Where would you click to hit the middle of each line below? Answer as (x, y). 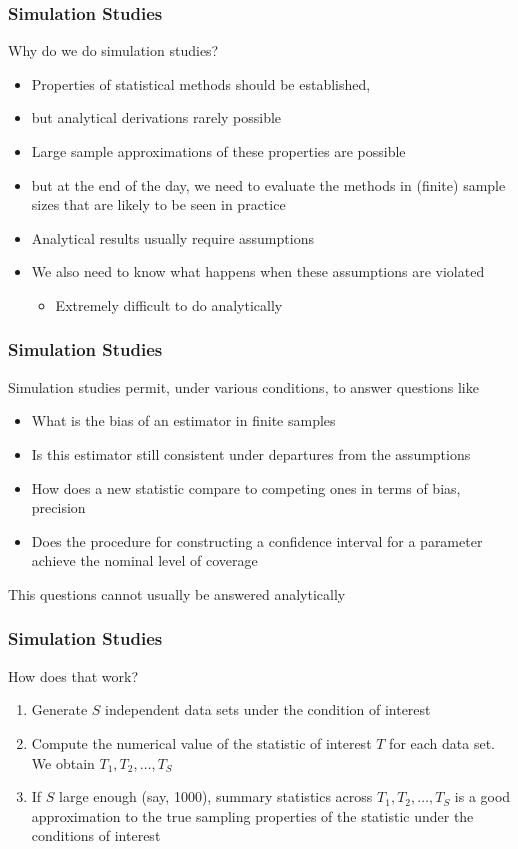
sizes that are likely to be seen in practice (158, 204)
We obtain (63, 762)
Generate (59, 709)
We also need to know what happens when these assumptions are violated (258, 271)
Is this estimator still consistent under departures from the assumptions (251, 453)
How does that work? (73, 675)
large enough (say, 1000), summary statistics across (216, 796)
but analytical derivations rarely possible (156, 117)
